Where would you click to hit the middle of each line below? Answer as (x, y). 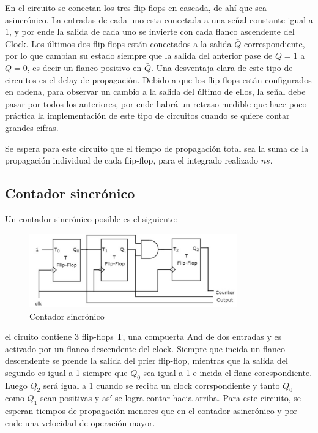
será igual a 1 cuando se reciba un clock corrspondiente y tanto (161, 385)
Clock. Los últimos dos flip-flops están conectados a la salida (118, 43)
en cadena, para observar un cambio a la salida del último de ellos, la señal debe (155, 92)
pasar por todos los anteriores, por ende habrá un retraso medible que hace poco (156, 103)
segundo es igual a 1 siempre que (66, 372)
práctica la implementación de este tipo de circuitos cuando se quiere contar (147, 115)
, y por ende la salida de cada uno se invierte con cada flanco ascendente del (152, 32)
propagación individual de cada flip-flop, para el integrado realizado (132, 160)
